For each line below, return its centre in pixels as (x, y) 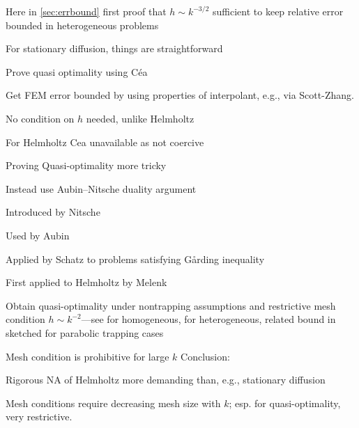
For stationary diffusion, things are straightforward (114, 48)
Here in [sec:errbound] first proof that (86, 11)
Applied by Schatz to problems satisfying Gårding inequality (135, 259)
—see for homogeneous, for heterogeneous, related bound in (208, 319)
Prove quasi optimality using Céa (77, 71)
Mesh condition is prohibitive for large (87, 356)
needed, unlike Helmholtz (140, 118)
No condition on (40, 118)
